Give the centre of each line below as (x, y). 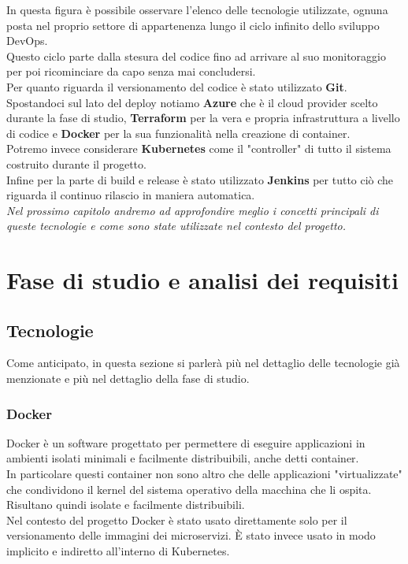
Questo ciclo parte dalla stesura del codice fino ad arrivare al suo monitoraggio (196, 56)
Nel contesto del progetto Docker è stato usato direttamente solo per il (177, 519)
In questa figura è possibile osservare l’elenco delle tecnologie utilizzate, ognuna (197, 9)
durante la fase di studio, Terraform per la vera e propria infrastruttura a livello (203, 118)
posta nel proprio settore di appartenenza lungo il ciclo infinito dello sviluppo (193, 25)
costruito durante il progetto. (76, 163)
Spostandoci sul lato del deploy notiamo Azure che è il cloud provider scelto (192, 102)
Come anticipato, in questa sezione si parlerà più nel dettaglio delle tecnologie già (203, 363)
